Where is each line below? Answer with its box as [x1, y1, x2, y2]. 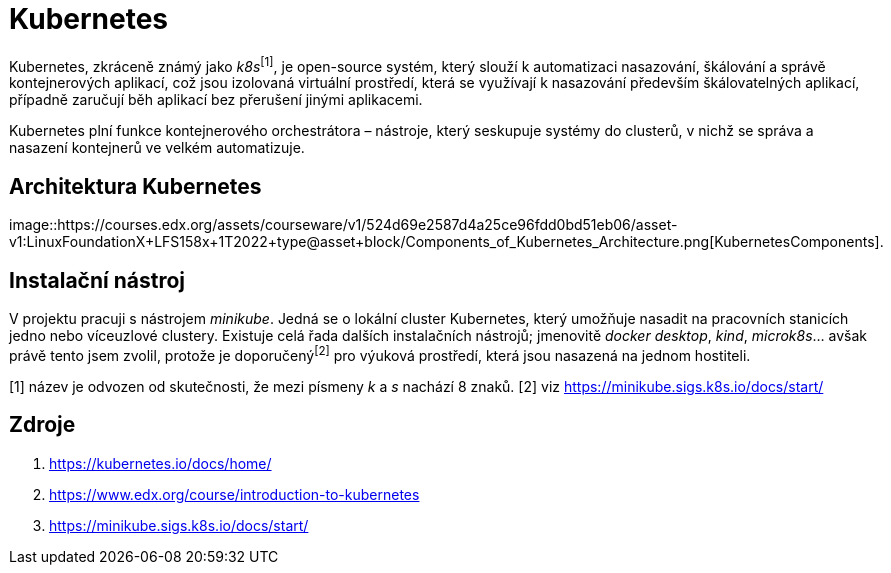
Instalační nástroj [9, 267, 186, 293]
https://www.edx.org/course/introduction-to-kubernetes [49, 485, 420, 503]
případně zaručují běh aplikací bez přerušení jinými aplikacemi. [9, 91, 423, 109]
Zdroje [9, 412, 76, 438]
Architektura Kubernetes [9, 173, 262, 199]
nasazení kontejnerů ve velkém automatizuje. [9, 139, 305, 157]
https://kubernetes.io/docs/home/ [49, 454, 272, 472]
